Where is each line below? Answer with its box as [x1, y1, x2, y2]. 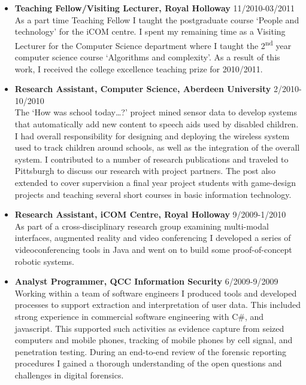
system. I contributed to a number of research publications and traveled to [14, 152, 289, 165]
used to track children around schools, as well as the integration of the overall [14, 141, 300, 154]
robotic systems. [14, 255, 74, 267]
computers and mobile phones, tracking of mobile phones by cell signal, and [14, 334, 293, 346]
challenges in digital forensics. [14, 368, 124, 381]
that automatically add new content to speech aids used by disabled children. [14, 118, 299, 130]
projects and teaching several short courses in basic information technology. [14, 188, 292, 200]
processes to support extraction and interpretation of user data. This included [14, 298, 301, 311]
